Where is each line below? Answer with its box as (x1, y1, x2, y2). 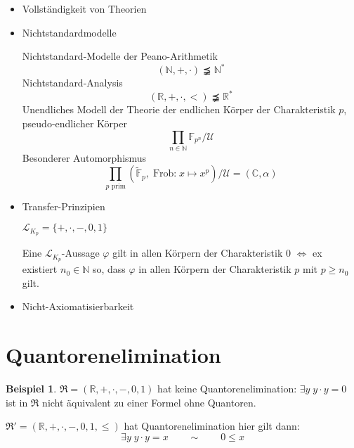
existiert (22, 262, 58, 276)
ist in (6, 395, 28, 409)
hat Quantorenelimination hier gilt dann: (124, 418, 300, 433)
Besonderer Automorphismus (22, 150, 147, 165)
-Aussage (61, 245, 100, 260)
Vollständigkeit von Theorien (22, 1, 147, 15)
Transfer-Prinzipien (22, 198, 105, 213)
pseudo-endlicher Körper (22, 115, 127, 130)
